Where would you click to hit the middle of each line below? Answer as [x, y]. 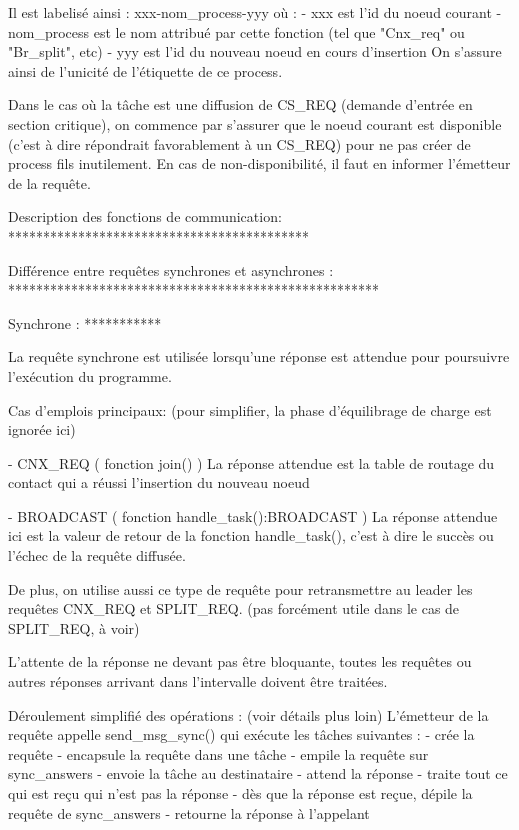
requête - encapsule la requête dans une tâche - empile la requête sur [218, 753]
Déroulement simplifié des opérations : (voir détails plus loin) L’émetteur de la [248, 714]
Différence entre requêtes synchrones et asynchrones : [171, 269]
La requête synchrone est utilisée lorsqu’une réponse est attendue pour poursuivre [259, 356]
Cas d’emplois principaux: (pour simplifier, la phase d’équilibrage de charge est [250, 409]
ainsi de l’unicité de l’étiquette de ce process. [145, 70]
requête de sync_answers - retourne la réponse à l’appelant [189, 812]
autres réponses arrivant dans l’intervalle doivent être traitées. [198, 681]
